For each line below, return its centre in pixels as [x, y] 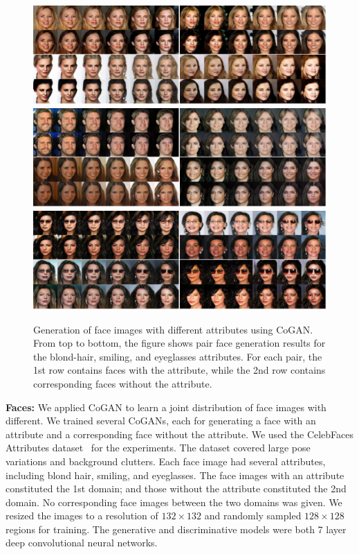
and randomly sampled [253, 516]
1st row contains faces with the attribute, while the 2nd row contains [179, 370]
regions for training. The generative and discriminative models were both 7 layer [176, 529]
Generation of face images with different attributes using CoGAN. [173, 329]
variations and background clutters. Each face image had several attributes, [166, 461]
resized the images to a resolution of [82, 516]
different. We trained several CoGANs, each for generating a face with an [161, 421]
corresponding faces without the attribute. [123, 383]
